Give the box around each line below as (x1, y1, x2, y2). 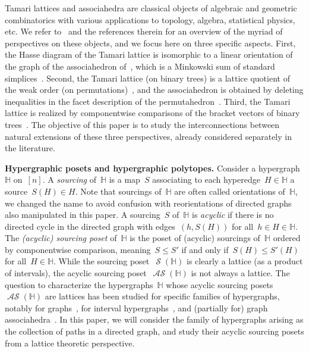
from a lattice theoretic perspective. (5, 336, 135, 349)
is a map (109, 173, 140, 186)
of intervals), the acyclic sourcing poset (5, 267, 147, 279)
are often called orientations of (174, 185, 285, 197)
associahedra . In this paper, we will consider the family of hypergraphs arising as (5, 313, 304, 326)
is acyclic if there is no (192, 208, 274, 221)
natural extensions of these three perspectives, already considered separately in (5, 130, 292, 142)
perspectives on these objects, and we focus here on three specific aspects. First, (5, 36, 296, 49)
